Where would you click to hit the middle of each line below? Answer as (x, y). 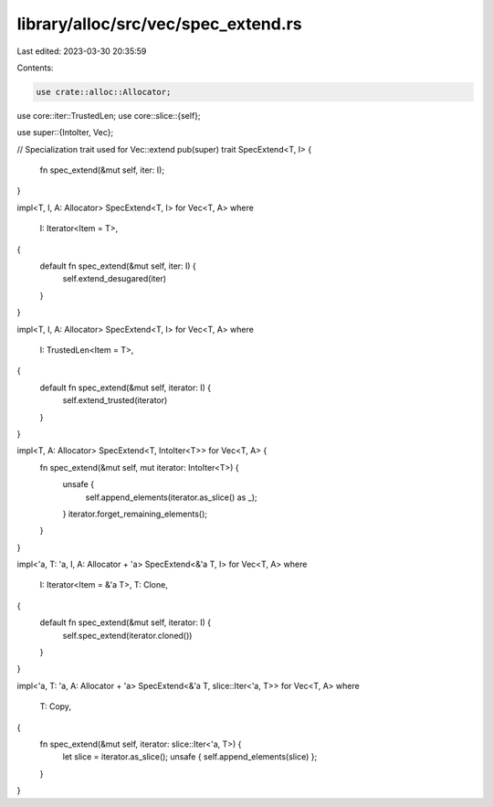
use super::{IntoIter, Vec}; (65, 133)
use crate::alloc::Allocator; (104, 92)
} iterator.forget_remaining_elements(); (135, 514)
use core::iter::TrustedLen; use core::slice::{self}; (109, 115)
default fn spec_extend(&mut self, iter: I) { (118, 266)
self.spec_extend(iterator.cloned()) (127, 635)
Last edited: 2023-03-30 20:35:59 (82, 51)
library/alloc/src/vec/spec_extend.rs (159, 24)
